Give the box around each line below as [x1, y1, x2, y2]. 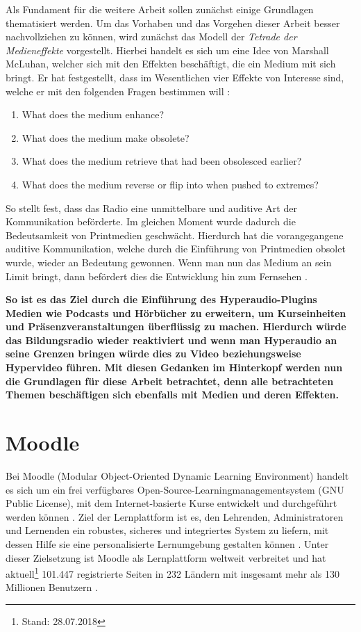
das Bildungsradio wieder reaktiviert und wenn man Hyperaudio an [6, 332, 337, 347]
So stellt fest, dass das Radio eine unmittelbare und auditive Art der [6, 200, 297, 215]
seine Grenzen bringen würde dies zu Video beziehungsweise [6, 346, 301, 361]
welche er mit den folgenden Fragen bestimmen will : [6, 83, 230, 98]
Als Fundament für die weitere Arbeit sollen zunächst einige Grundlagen [6, 2, 314, 16]
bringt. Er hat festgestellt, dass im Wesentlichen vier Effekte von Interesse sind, [6, 70, 344, 84]
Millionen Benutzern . [6, 580, 98, 594]
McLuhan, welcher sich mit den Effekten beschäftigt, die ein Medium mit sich [6, 56, 336, 71]
